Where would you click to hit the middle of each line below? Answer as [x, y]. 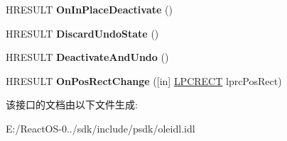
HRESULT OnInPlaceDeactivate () [89, 9]
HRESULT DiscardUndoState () [82, 33]
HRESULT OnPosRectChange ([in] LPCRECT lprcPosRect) [144, 80]
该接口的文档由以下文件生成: [72, 105]
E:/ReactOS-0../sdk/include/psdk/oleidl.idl [101, 128]
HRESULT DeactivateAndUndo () [87, 57]
